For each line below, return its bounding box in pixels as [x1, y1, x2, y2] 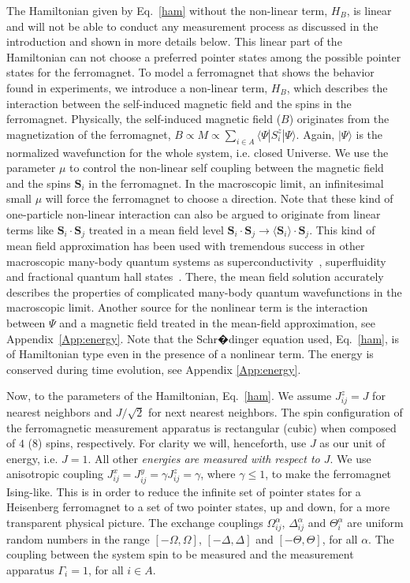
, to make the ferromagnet [265, 465, 392, 482]
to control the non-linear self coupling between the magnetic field [69, 159, 384, 176]
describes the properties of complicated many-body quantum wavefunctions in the [6, 283, 402, 300]
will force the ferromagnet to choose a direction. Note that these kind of [45, 190, 393, 207]
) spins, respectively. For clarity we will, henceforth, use [38, 435, 307, 451]
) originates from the [289, 110, 389, 127]
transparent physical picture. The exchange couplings [6, 514, 263, 531]
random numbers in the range [6, 530, 150, 547]
